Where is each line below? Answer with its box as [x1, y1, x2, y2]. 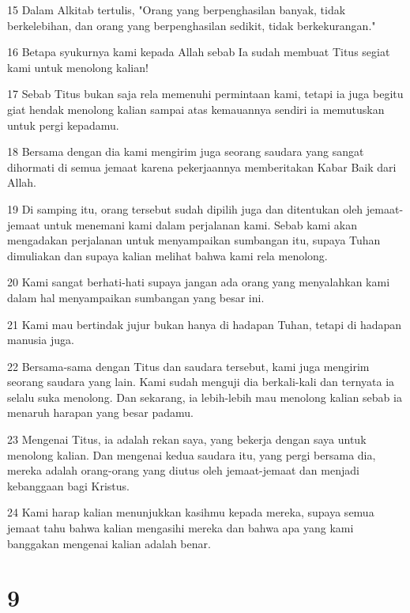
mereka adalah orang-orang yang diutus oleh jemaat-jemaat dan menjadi [7, 462, 359, 479]
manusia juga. [7, 331, 74, 348]
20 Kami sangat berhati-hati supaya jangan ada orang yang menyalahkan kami [7, 274, 390, 290]
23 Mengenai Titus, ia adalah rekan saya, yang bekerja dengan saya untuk [7, 431, 367, 448]
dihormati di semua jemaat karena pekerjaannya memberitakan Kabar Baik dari [7, 158, 397, 175]
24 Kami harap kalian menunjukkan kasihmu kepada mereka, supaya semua [7, 504, 374, 520]
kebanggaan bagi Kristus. [7, 477, 130, 494]
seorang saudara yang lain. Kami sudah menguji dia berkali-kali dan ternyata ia [7, 373, 395, 390]
